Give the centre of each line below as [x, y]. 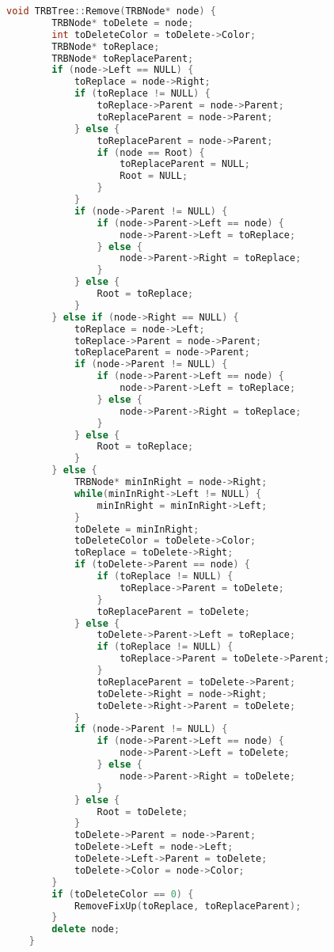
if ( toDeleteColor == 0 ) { [123, 894]
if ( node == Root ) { [151, 152]
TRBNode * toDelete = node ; [123, 23]
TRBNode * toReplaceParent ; [123, 58]
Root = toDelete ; [142, 812]
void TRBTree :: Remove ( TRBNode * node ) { [111, 11]
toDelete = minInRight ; [137, 529]
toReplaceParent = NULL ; [185, 164]
